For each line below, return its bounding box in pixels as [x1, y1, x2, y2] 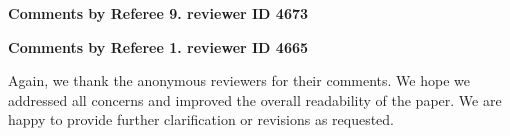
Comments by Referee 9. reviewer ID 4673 [8, 3, 309, 23]
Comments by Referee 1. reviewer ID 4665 [8, 36, 309, 57]
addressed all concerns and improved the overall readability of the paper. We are [8, 89, 502, 110]
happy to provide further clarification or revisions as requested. [8, 109, 395, 130]
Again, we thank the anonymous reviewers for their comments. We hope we [8, 70, 470, 91]
